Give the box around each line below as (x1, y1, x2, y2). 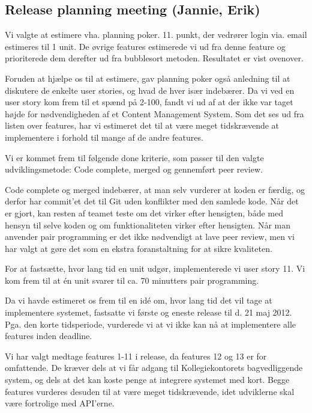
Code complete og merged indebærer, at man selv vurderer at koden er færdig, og (5, 183, 305, 195)
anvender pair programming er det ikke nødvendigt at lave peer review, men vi (5, 230, 295, 243)
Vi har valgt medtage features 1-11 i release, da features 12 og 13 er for (5, 349, 267, 362)
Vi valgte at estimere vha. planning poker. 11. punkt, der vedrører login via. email (5, 28, 307, 41)
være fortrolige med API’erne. (5, 397, 115, 409)
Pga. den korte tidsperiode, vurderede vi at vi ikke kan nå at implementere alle (5, 317, 296, 330)
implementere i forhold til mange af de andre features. (5, 130, 203, 143)
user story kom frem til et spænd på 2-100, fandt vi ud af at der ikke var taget (5, 96, 293, 108)
